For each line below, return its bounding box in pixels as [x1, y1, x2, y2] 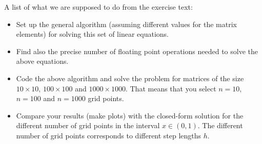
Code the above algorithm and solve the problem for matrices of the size [16, 73, 244, 83]
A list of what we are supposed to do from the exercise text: [4, 2, 193, 12]
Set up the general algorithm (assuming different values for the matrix [16, 18, 237, 29]
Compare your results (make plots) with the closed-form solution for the [16, 110, 244, 121]
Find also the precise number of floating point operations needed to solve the [16, 45, 258, 56]
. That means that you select [125, 83, 216, 93]
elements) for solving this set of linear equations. [16, 29, 169, 39]
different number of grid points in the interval [16, 120, 160, 131]
